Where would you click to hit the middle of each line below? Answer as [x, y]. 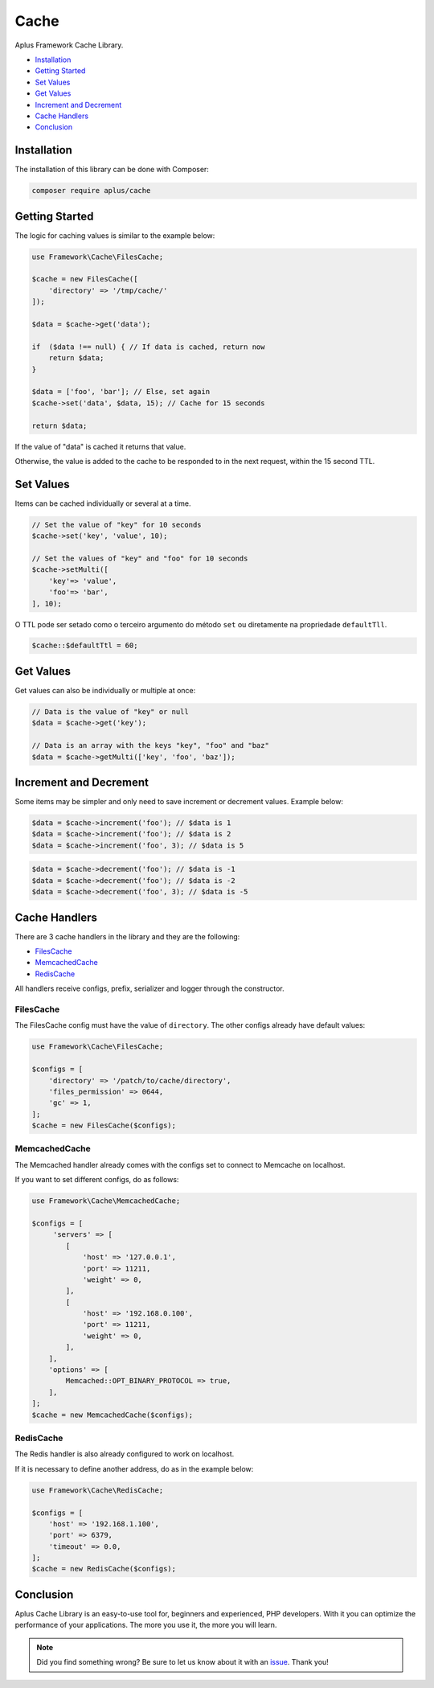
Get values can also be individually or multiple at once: [105, 690]
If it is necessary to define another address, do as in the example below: [134, 1468]
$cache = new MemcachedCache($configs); [112, 1415]
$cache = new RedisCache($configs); [104, 1569]
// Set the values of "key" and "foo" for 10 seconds [140, 558]
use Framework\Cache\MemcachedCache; [106, 1201]
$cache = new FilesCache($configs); [104, 1125]
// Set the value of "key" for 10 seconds [117, 524]
